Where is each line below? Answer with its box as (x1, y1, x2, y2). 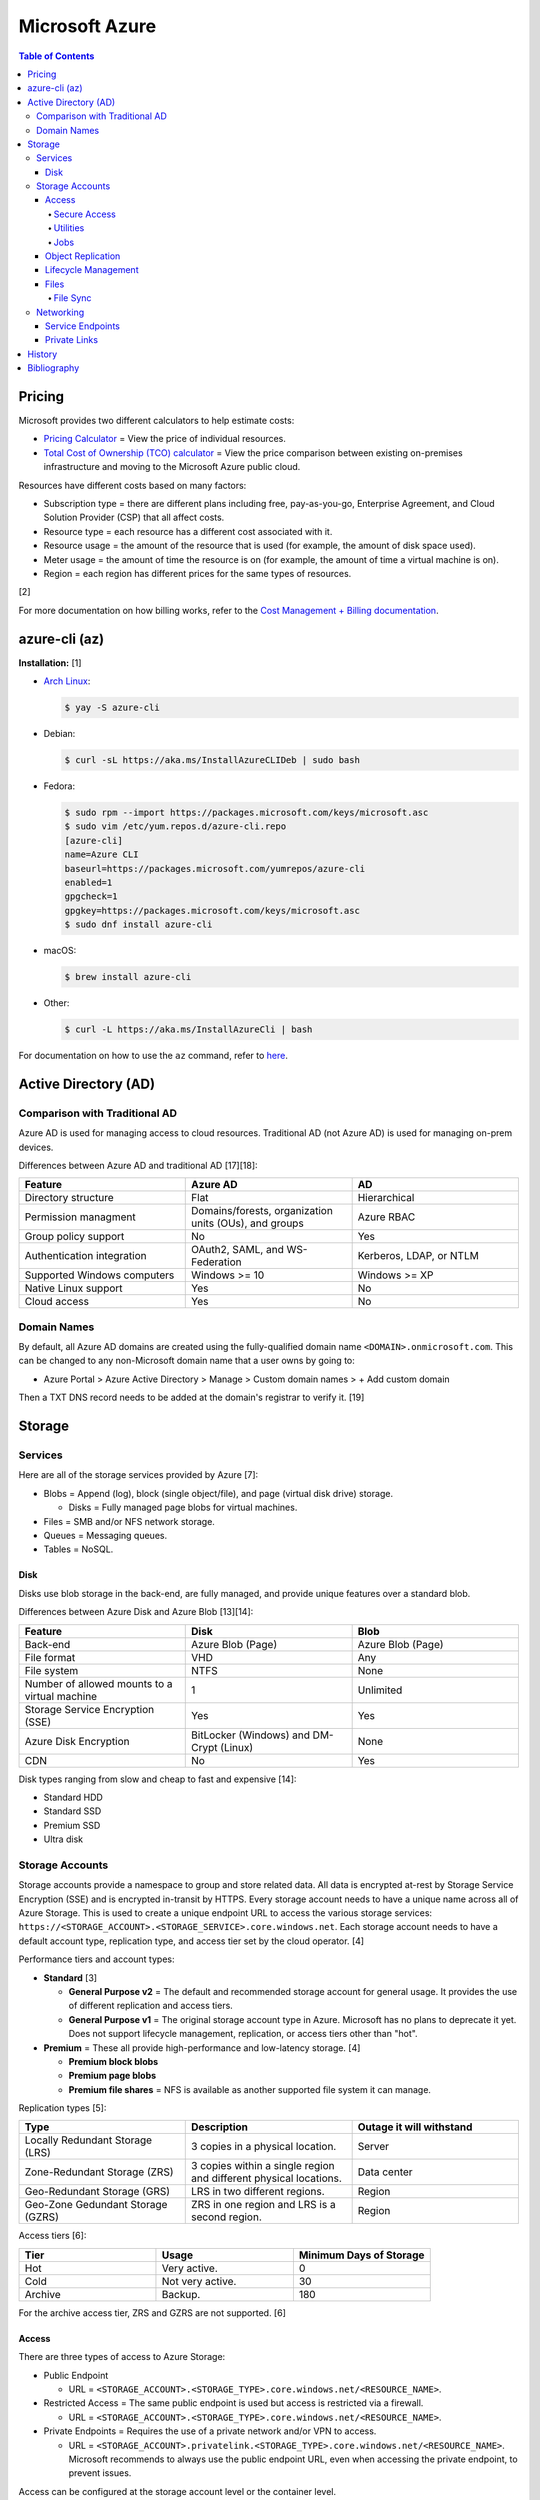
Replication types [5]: (18, 2102, 107, 2114)
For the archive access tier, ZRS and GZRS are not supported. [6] (18, 2306, 287, 2319)
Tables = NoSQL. (43, 1543, 114, 1555)
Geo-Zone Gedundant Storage (24, 2198, 168, 2212)
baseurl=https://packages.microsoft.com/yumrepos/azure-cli (64, 863, 366, 874)
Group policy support (24, 1230, 125, 1244)
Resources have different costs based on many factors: (18, 479, 247, 491)
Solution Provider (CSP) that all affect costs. (43, 511, 225, 524)
